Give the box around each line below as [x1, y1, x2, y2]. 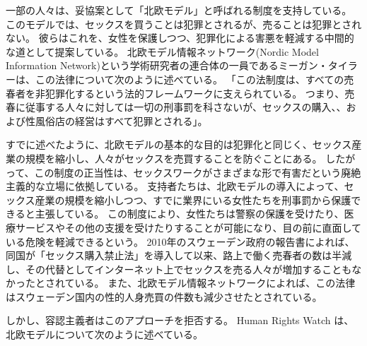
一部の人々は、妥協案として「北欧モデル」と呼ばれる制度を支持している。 [6, 3, 352, 17]
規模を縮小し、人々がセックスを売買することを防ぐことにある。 [25, 150, 322, 165]
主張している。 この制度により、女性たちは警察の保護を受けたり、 [35, 206, 344, 221]
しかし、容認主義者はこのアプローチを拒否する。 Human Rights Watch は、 [6, 313, 354, 328]
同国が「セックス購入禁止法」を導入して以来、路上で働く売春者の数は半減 [6, 248, 352, 263]
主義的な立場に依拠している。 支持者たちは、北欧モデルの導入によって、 [6, 179, 344, 193]
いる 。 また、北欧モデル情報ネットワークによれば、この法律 [74, 275, 356, 290]
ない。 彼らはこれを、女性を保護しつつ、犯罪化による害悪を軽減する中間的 [6, 30, 354, 45]
